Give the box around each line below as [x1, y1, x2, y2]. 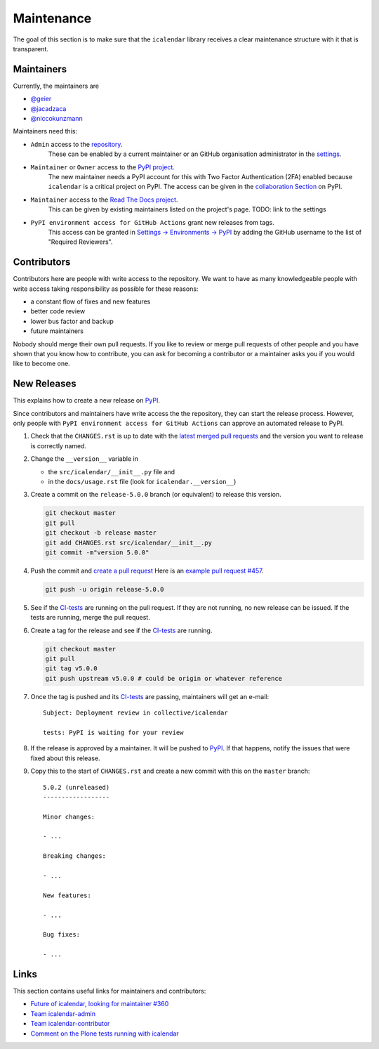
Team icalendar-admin [30, 1009, 96, 1018]
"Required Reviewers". [48, 237, 113, 246]
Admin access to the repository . [30, 140, 123, 148]
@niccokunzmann [30, 115, 84, 123]
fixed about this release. [30, 754, 101, 762]
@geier [30, 95, 52, 103]
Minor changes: [43, 812, 95, 821]
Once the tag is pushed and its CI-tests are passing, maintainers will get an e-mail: [30, 692, 270, 701]
